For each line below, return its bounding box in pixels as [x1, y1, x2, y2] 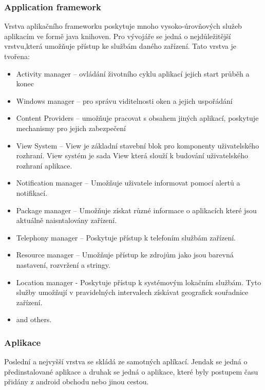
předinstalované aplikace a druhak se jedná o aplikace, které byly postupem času [4, 366, 258, 377]
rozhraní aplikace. [16, 160, 72, 171]
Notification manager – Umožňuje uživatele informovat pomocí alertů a [16, 177, 240, 188]
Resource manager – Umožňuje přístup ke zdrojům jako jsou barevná [16, 249, 234, 260]
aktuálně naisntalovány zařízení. [16, 215, 117, 226]
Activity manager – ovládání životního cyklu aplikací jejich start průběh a [16, 68, 250, 79]
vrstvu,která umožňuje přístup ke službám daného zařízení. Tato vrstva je [4, 41, 237, 51]
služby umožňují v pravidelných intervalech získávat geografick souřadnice [16, 287, 249, 298]
